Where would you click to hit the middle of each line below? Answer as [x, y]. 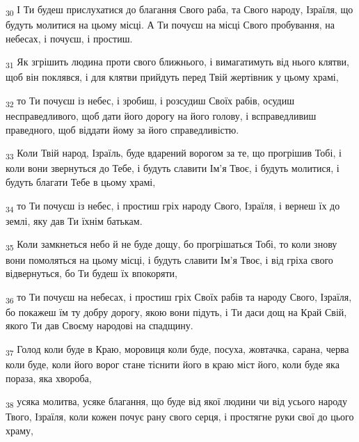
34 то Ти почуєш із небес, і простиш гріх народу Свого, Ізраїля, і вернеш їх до [173, 206]
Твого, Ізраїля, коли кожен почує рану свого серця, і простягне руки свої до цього [180, 417]
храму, [19, 431]
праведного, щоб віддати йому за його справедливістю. [122, 129]
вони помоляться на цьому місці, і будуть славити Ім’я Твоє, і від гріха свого [169, 259]
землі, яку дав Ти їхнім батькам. [74, 220]
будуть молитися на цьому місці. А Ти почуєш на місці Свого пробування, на [170, 25]
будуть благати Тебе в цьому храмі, [81, 182]
